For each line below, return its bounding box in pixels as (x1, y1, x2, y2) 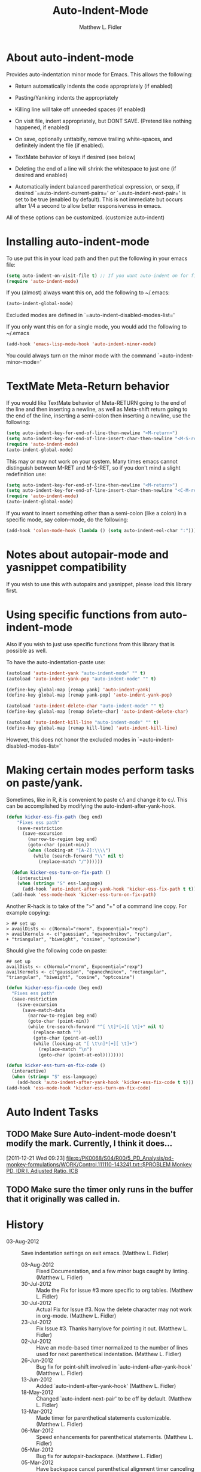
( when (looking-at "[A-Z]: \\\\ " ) (28, 847, 111, 853)
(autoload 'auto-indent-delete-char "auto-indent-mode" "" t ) (6, 703, 165, 709)
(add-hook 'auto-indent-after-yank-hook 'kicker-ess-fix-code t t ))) (17, 1079, 194, 1085)
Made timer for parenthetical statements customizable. (36, 1414, 172, 1422)
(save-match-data (22, 1007, 66, 1013)
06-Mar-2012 (21, 1427, 54, 1434)
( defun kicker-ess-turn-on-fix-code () (6, 1062, 106, 1069)
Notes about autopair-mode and (6, 548, 169, 562)
